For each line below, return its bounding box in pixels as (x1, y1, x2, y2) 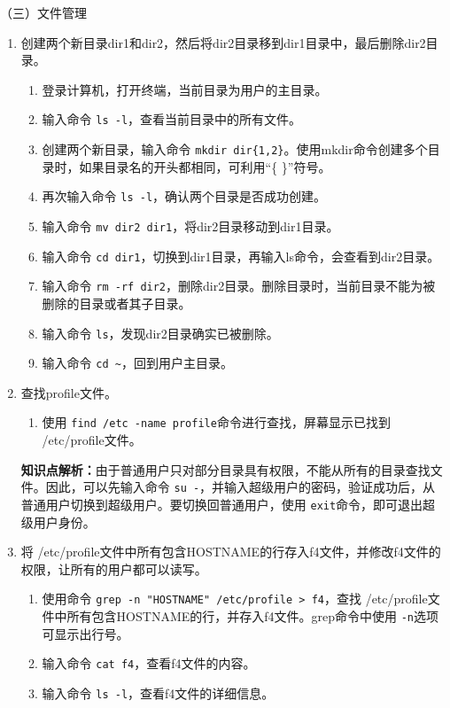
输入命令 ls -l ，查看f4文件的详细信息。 (42, 683, 275, 702)
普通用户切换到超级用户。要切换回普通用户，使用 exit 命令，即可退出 (20, 494, 423, 513)
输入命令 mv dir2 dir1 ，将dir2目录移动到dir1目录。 (42, 216, 339, 235)
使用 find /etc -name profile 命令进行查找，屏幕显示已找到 (42, 413, 391, 432)
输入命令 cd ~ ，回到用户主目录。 (42, 354, 233, 372)
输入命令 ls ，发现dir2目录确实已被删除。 (42, 323, 279, 342)
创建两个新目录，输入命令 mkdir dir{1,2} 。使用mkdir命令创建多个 (42, 140, 428, 159)
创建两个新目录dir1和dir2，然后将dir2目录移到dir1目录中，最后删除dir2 (20, 33, 426, 51)
